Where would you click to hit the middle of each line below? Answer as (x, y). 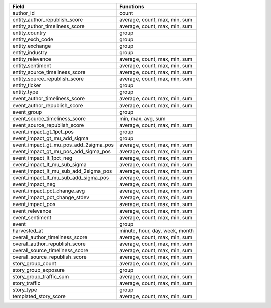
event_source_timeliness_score (49, 118)
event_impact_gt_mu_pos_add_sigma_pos (62, 151)
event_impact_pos (34, 204)
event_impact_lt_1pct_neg (42, 158)
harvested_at (28, 230)
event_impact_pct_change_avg (49, 191)
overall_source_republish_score (49, 257)
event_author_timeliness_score (49, 99)
